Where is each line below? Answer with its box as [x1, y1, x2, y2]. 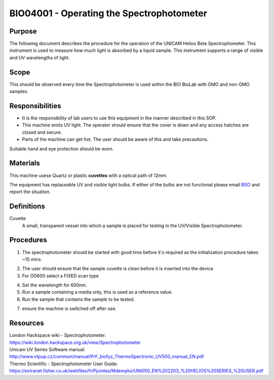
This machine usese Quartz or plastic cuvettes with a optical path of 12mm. [9, 172, 167, 178]
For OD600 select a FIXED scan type [22, 272, 99, 279]
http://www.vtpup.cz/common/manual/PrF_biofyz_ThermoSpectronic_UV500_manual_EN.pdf [9, 354, 204, 360]
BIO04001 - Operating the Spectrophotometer [9, 8, 208, 19]
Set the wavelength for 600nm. [22, 282, 87, 288]
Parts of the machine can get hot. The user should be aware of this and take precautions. [22, 136, 209, 142]
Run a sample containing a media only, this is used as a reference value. [22, 289, 173, 295]
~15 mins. [22, 256, 43, 262]
